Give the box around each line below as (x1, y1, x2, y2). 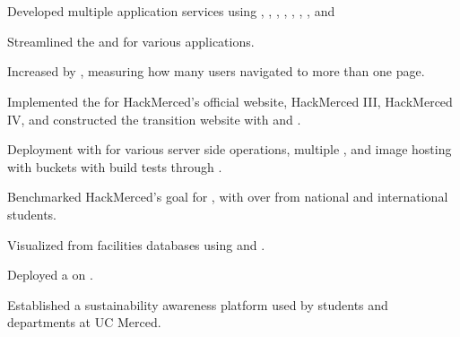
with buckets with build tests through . (7, 157, 222, 176)
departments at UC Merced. (7, 313, 161, 332)
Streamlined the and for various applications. (7, 31, 255, 50)
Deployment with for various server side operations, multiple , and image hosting (7, 140, 452, 159)
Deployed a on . (7, 265, 93, 284)
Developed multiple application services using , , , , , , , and (7, 2, 335, 21)
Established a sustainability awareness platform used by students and (7, 295, 388, 314)
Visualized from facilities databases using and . (7, 235, 265, 254)
